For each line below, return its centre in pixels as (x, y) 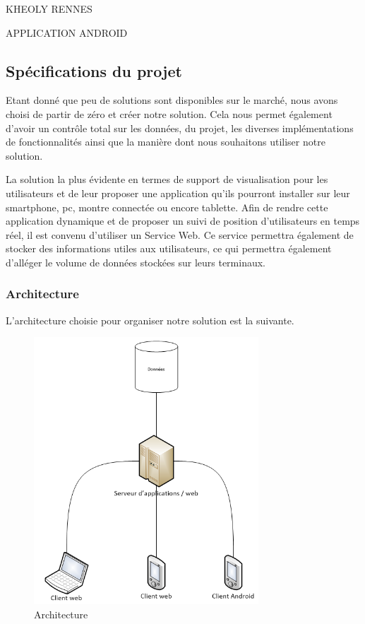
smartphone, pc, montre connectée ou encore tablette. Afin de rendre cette (167, 207)
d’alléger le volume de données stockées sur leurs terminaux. (136, 262)
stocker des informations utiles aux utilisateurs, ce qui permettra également (169, 248)
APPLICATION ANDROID (67, 32)
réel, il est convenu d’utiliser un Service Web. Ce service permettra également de (180, 234)
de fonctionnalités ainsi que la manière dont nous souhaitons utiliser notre (166, 142)
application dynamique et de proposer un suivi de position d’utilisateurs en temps (183, 221)
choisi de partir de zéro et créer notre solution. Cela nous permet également (169, 113)
